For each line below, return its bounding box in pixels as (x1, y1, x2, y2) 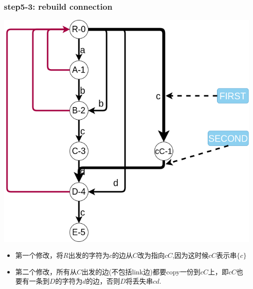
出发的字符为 (68, 250, 109, 260)
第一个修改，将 (15, 250, 63, 260)
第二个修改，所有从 (15, 266, 77, 276)
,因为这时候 (172, 250, 209, 260)
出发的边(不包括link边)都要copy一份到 (81, 266, 200, 276)
